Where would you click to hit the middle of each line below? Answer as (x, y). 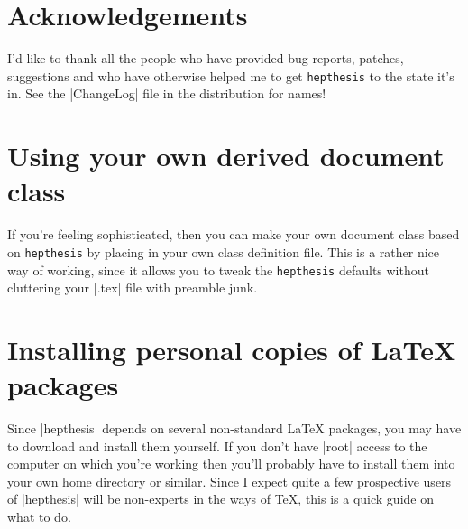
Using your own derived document (226, 156)
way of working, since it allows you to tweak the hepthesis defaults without (218, 269)
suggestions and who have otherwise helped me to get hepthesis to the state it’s (231, 75)
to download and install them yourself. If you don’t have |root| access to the (217, 445)
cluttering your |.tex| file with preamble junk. (133, 288)
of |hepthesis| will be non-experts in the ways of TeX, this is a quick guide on (220, 499)
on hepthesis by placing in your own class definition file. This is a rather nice (224, 251)
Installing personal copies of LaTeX (232, 349)
